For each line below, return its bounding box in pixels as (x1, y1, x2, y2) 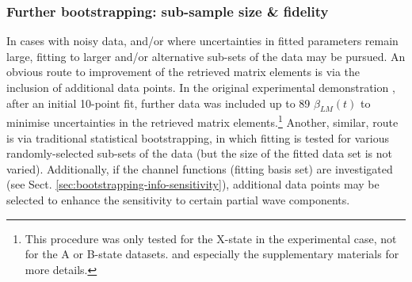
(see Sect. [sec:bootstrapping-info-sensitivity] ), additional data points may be (6, 176, 380, 192)
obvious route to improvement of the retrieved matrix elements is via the (6, 63, 360, 80)
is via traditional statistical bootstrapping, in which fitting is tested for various (6, 129, 389, 146)
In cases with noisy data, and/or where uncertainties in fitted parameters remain (6, 32, 399, 49)
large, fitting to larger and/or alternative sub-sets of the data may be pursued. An (6, 48, 406, 64)
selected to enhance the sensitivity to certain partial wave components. (6, 192, 350, 208)
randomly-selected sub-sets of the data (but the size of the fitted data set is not (6, 145, 393, 162)
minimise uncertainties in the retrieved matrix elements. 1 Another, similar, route (6, 112, 399, 131)
